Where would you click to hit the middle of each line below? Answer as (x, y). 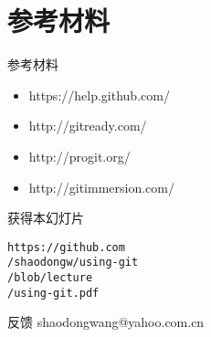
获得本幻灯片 (46, 218)
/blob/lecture (50, 278)
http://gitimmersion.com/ (101, 187)
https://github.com (66, 247)
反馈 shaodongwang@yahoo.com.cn (106, 322)
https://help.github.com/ (99, 95)
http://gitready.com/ (88, 126)
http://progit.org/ (79, 156)
